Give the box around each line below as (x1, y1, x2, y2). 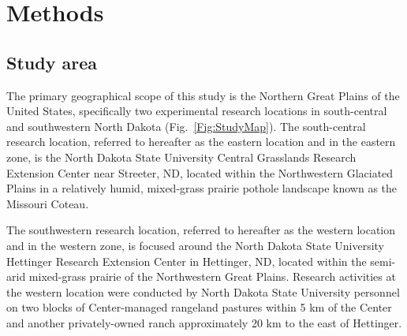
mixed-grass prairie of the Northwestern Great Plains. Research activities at (28, 268, 396, 285)
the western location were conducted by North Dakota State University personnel (6, 283, 400, 300)
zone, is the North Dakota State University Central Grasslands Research (6, 148, 357, 165)
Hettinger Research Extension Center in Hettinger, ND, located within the (6, 252, 367, 269)
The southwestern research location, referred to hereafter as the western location (6, 222, 396, 238)
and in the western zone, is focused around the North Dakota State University (6, 237, 384, 253)
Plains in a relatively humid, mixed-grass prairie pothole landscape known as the (6, 180, 398, 196)
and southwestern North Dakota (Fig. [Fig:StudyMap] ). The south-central (6, 118, 366, 134)
